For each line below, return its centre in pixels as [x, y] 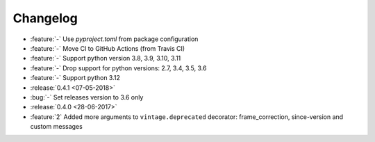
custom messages [56, 127]
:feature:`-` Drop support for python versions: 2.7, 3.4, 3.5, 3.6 [118, 68]
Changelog [45, 18]
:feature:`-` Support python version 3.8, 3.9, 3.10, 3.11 [106, 58]
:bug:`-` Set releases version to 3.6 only [87, 97]
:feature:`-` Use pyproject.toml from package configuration [114, 39]
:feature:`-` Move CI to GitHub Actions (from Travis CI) [108, 48]
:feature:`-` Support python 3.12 [75, 78]
